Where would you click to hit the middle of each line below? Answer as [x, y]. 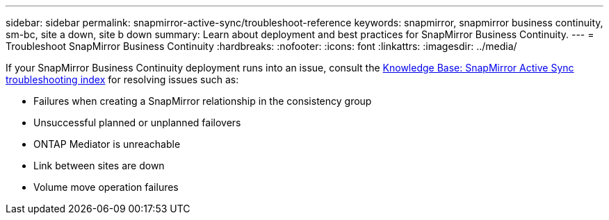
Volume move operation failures [106, 187]
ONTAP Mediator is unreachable [107, 144]
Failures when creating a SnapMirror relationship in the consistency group [203, 101]
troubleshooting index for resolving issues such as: [122, 79]
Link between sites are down [99, 166]
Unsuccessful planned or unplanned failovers [137, 122]
